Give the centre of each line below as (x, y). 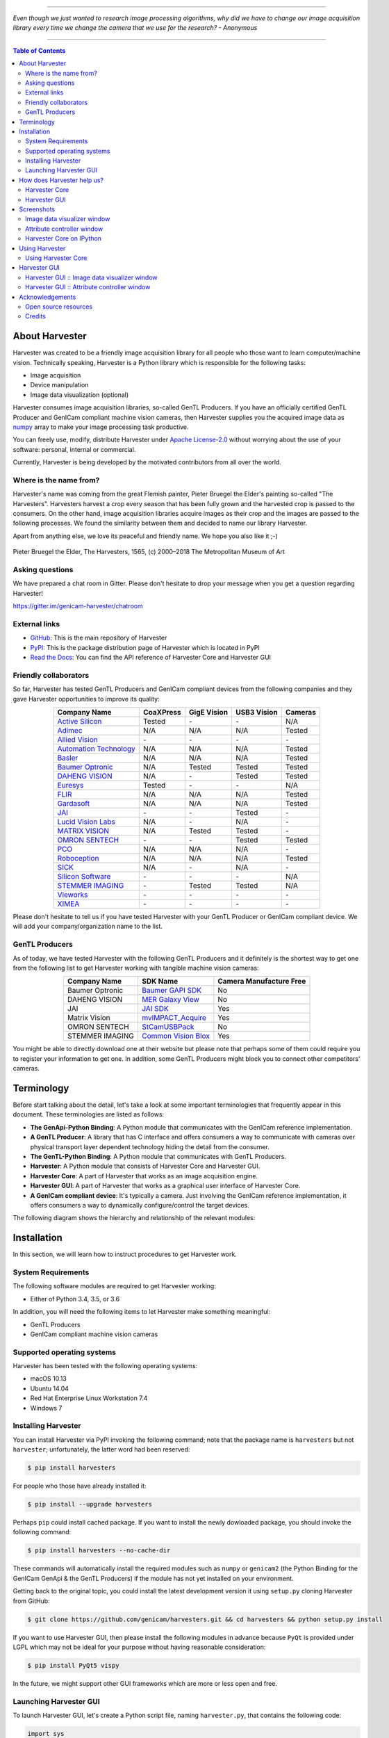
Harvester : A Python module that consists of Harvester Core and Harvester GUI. (145, 1166)
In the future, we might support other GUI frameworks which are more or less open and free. (145, 1683)
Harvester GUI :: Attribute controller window (88, 287)
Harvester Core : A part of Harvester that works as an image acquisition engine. (144, 1176)
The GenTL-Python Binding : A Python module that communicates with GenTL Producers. (158, 1156)
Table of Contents (39, 50)
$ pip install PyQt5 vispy (73, 1665)
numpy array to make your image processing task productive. (101, 427)
